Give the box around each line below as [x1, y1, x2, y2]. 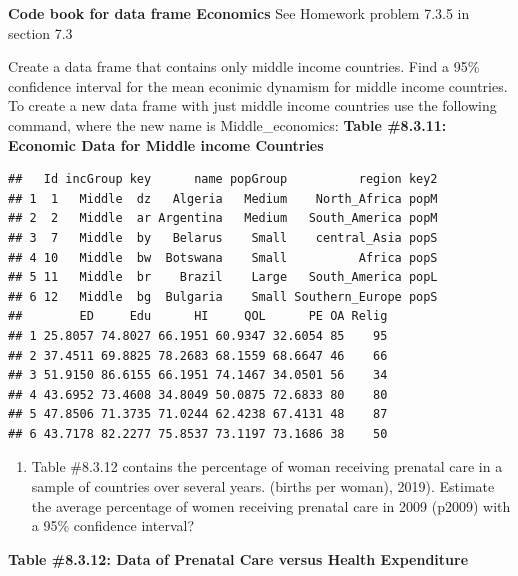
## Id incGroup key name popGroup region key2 [8, 172, 438, 187]
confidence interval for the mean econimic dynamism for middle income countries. [8, 75, 508, 96]
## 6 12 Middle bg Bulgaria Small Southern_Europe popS [8, 289, 438, 304]
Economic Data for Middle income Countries [8, 134, 324, 155]
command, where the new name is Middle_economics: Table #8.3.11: [8, 114, 447, 135]
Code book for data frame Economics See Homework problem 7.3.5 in [8, 3, 470, 23]
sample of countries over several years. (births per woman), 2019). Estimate [31, 476, 495, 497]
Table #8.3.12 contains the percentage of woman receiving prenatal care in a [31, 456, 503, 477]
